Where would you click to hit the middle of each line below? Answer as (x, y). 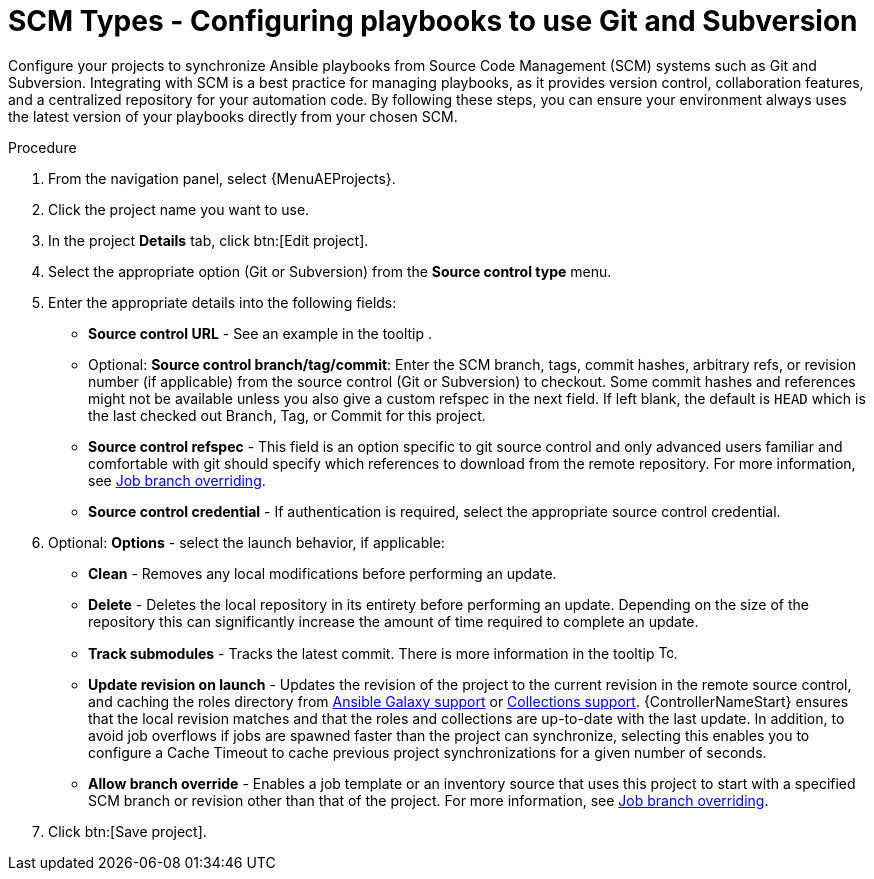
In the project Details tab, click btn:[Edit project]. (208, 240)
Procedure (42, 147)
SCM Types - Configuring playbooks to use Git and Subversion (433, 21)
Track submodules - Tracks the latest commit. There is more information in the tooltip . (383, 653)
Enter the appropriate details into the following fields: (222, 302)
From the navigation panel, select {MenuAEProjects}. (222, 178)
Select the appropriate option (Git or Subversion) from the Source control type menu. (330, 271)
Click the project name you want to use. (179, 209)
